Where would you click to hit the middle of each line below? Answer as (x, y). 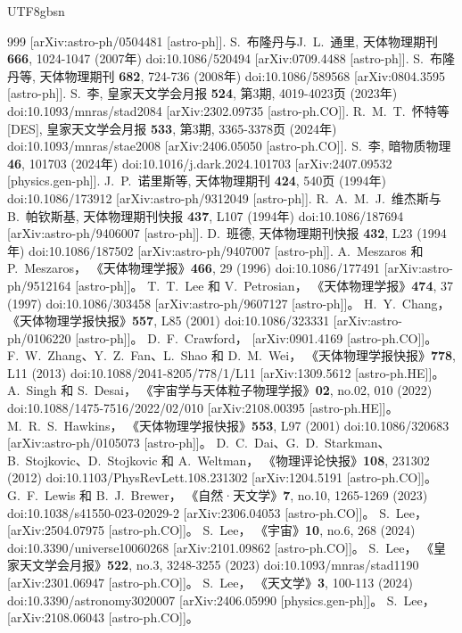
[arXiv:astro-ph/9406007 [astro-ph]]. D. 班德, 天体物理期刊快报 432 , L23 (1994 (227, 233)
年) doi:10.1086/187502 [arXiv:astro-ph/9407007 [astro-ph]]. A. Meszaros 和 (215, 250)
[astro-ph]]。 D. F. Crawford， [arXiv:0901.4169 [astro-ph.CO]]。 (256, 337)
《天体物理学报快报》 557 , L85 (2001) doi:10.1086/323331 (169, 321)
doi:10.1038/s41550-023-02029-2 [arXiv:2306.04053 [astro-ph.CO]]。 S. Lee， (217, 512)
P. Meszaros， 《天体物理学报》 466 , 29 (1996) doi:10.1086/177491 (194, 268)
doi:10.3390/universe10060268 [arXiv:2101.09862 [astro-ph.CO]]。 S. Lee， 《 (221, 547)
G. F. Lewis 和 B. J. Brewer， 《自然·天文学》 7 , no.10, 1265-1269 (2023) (218, 495)
